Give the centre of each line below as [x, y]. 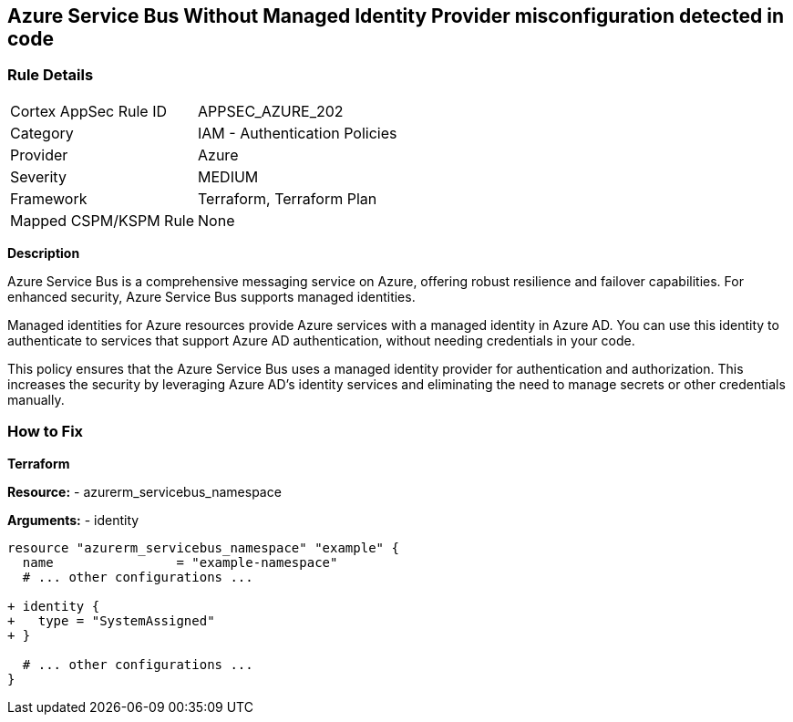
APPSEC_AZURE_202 [271, 111]
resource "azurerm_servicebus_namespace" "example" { [203, 547]
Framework [49, 198]
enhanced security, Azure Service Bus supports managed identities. [211, 296]
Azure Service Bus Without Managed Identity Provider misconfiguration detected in [396, 16]
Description [44, 253]
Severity [38, 176]
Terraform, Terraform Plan [288, 198]
